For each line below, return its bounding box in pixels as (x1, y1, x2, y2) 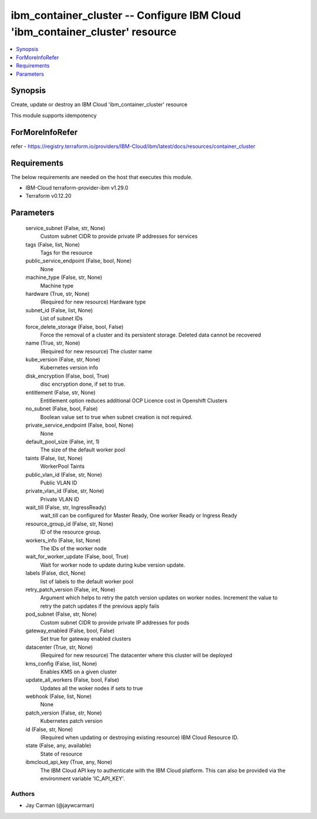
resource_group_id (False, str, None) (25, 520, 114, 527)
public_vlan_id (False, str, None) (25, 471, 103, 478)
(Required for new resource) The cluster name (40, 348, 153, 355)
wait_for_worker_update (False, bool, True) (25, 553, 129, 560)
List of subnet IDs (40, 315, 83, 322)
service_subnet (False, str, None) (25, 224, 106, 231)
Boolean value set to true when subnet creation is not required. (40, 413, 193, 420)
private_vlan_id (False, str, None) (25, 487, 104, 494)
